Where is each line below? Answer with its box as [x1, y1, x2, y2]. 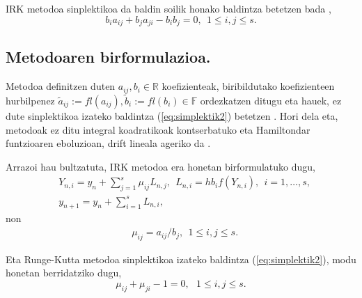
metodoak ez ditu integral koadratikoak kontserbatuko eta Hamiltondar [6, 122, 310, 136]
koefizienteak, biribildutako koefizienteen [162, 79, 335, 93]
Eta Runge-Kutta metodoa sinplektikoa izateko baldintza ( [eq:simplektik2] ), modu [6, 251, 356, 266]
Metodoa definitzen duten [6, 79, 116, 93]
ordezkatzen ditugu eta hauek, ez [200, 93, 342, 107]
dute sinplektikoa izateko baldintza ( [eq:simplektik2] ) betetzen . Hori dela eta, [6, 108, 338, 123]
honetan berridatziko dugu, [6, 265, 122, 280]
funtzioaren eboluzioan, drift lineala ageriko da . [6, 136, 211, 150]
